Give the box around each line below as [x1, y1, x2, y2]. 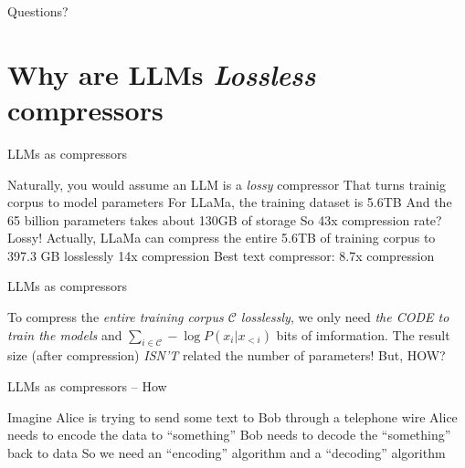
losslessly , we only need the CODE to [240, 307, 449, 327]
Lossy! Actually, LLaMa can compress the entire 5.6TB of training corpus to [7, 228, 436, 247]
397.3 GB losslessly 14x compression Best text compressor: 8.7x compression [7, 245, 435, 265]
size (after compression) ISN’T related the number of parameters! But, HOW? [7, 346, 446, 365]
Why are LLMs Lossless [7, 55, 316, 93]
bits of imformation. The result [276, 325, 450, 344]
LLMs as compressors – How [7, 377, 167, 396]
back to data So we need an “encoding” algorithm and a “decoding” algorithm [7, 442, 446, 462]
